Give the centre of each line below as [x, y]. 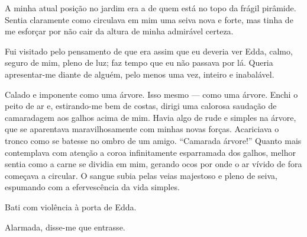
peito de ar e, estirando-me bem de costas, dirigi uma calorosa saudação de [141, 106]
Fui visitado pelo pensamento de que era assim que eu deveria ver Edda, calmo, [149, 51]
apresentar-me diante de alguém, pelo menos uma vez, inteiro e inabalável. [140, 74]
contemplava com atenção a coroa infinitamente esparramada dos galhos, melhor [150, 152]
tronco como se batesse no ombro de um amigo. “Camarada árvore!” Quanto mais [153, 140]
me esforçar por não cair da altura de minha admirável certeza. [119, 31]
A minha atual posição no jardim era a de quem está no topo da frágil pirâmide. [151, 8]
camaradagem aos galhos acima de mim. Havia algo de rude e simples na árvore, [151, 117]
